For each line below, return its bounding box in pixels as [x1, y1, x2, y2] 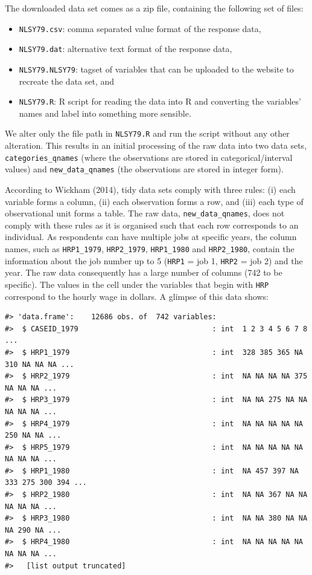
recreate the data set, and [19, 74, 115, 87]
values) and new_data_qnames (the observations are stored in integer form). [5, 163, 284, 175]
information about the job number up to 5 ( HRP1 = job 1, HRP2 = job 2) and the [5, 254, 303, 267]
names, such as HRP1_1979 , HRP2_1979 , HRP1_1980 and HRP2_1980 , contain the [5, 242, 294, 255]
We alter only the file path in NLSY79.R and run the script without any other [5, 127, 290, 140]
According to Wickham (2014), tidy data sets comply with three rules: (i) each [5, 183, 296, 195]
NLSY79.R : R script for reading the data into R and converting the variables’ [19, 95, 301, 108]
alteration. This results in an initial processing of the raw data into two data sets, [5, 139, 307, 152]
